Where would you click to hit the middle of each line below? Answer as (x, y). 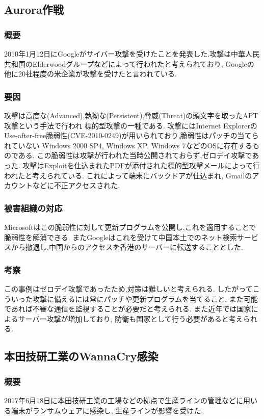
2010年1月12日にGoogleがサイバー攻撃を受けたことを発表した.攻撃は (118, 54)
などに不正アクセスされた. (76, 185)
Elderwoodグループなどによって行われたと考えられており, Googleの (143, 63)
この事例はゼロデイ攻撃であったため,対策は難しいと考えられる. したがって (128, 288)
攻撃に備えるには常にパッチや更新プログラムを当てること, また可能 (145, 298)
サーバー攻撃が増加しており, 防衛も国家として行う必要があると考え (130, 318)
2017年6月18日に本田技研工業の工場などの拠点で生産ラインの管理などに (124, 400)
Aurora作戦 (34, 9)
